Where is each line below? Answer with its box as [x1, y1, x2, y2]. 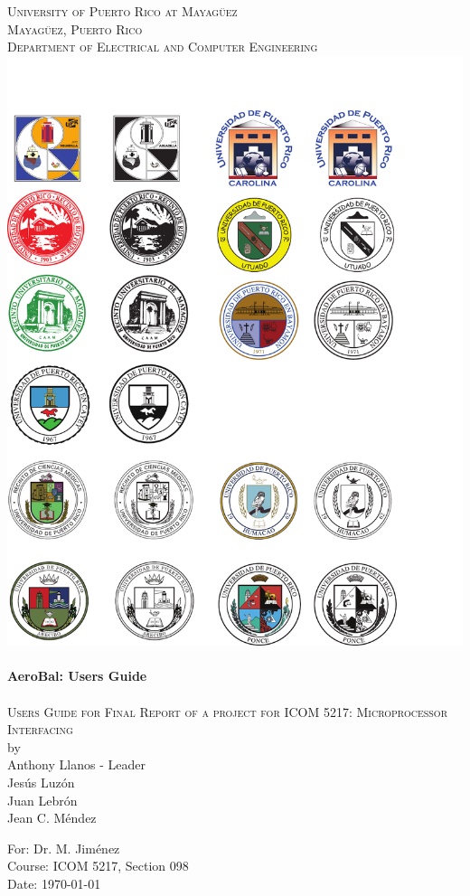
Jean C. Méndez [7, 808, 97, 827]
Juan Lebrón [7, 790, 78, 809]
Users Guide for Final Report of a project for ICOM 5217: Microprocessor [7, 702, 447, 721]
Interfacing [7, 720, 73, 739]
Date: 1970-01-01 [7, 873, 101, 892]
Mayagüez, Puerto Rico [7, 19, 143, 38]
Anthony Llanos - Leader [7, 755, 146, 774]
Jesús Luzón [7, 772, 75, 791]
